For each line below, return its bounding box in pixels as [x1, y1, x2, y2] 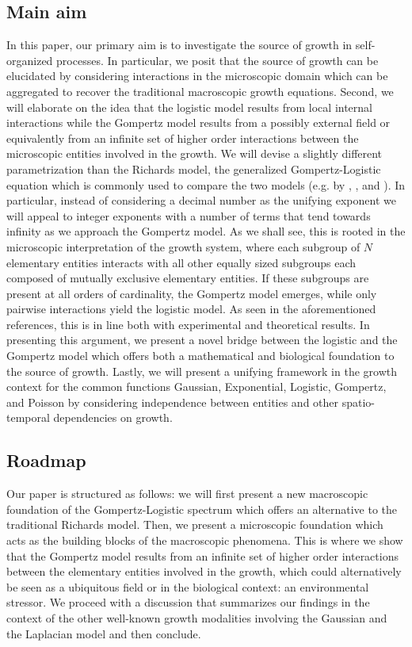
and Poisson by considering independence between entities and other [6, 393, 339, 410]
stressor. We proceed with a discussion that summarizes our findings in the [6, 594, 370, 611]
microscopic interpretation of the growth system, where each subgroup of [6, 238, 360, 255]
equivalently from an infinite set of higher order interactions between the [6, 129, 359, 146]
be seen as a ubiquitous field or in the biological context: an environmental [6, 578, 369, 595]
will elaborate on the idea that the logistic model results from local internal [6, 98, 372, 115]
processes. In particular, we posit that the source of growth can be [56, 52, 379, 68]
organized [6, 52, 53, 68]
